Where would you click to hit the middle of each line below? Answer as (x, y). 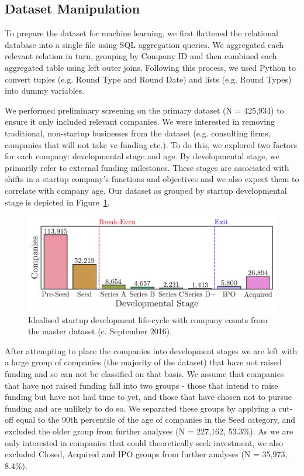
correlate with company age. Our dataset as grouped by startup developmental (146, 190)
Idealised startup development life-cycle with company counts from (148, 319)
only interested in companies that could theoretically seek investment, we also (144, 442)
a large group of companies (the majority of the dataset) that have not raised (143, 362)
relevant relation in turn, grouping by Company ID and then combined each (141, 56)
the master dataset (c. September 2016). (100, 331)
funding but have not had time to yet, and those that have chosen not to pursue (148, 397)
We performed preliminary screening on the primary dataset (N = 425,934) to (144, 110)
